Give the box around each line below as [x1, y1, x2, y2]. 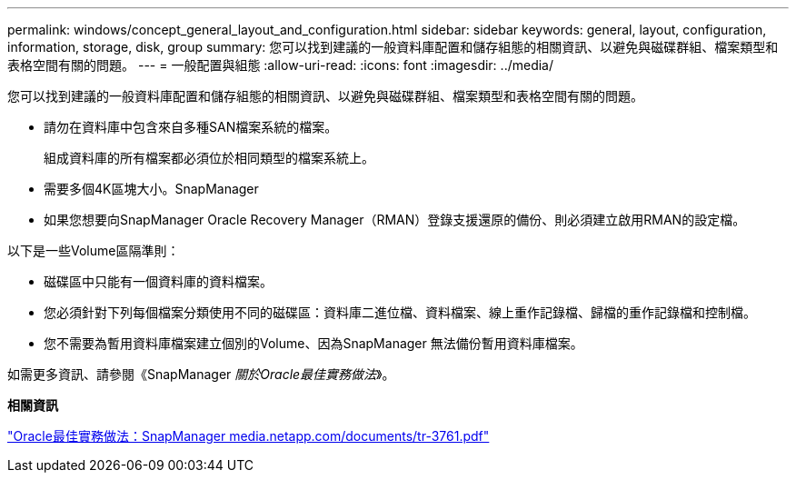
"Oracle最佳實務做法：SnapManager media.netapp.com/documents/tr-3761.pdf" [7, 428, 490, 444]
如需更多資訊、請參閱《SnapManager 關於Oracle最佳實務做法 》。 [7, 366, 395, 382]
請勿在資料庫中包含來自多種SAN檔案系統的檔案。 [44, 119, 338, 135]
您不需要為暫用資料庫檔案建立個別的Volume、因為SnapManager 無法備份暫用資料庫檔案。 [44, 335, 583, 351]
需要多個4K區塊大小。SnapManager [44, 181, 259, 196]
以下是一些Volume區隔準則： [7, 243, 180, 258]
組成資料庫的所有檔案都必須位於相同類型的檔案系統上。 [44, 150, 374, 165]
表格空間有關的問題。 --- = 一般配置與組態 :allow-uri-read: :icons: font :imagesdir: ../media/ [7, 57, 554, 73]
